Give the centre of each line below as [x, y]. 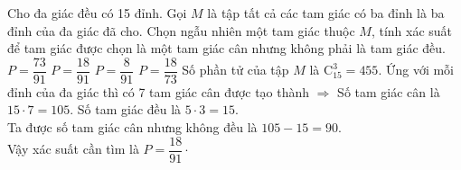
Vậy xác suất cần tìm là [73, 149]
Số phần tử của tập [235, 70]
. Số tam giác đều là [126, 109]
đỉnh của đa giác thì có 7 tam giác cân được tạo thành [159, 91]
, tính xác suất [412, 30]
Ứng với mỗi [419, 70]
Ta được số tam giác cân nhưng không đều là [132, 127]
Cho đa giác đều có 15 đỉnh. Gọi [97, 13]
